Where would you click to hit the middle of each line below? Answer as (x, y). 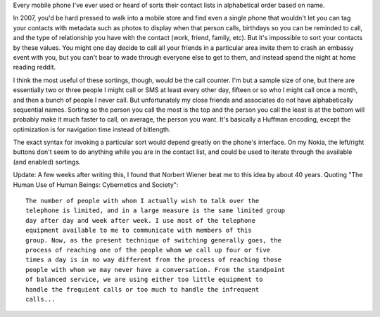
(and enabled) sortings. (47, 162)
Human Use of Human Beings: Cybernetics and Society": (96, 185)
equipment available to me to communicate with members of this (139, 231)
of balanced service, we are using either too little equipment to (144, 280)
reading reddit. (34, 67)
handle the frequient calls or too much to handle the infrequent (142, 289)
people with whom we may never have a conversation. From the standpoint (156, 270)
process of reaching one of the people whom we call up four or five (148, 250)
